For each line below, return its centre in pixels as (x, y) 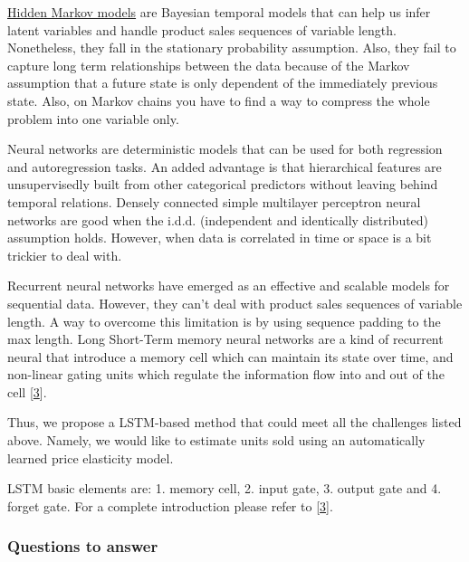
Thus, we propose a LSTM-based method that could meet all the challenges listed (234, 422)
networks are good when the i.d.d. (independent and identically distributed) (218, 219)
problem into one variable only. (93, 118)
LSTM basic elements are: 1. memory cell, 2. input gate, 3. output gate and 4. (225, 488)
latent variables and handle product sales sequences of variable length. (202, 29)
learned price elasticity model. (91, 457)
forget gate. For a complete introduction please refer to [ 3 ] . (170, 505)
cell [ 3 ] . (27, 391)
